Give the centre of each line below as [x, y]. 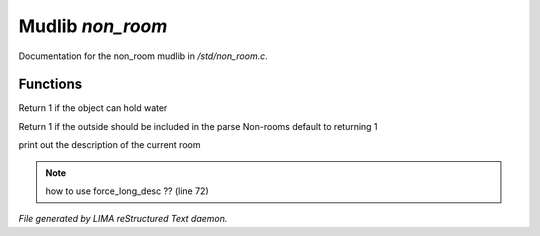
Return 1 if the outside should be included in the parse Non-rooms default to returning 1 [198, 126]
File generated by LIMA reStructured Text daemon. [123, 219]
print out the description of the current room [109, 145]
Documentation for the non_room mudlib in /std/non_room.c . [143, 56]
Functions [50, 84]
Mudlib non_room [93, 26]
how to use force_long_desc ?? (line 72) [127, 191]
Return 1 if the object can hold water [93, 108]
